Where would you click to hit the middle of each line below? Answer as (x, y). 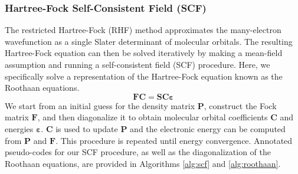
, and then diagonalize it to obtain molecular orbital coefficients (153, 117)
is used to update (87, 128)
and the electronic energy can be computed (208, 128)
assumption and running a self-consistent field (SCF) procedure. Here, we (137, 64)
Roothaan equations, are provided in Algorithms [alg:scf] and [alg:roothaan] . (143, 163)
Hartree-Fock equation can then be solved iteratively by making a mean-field (144, 53)
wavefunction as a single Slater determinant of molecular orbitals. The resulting (149, 41)
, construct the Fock (240, 105)
